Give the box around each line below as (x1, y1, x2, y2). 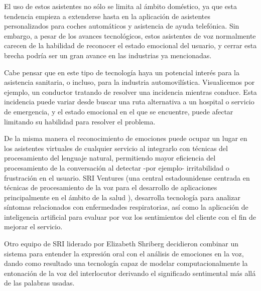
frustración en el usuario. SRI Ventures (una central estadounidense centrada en (4, 172, 250, 183)
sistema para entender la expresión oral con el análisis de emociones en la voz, (4, 248, 244, 258)
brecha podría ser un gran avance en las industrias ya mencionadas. (4, 50, 212, 60)
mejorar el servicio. (4, 221, 63, 232)
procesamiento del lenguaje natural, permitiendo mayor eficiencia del (4, 153, 216, 163)
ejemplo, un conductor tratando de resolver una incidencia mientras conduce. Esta (4, 86, 257, 97)
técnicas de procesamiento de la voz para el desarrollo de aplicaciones (4, 182, 217, 193)
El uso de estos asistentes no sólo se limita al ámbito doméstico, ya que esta (4, 1, 237, 11)
